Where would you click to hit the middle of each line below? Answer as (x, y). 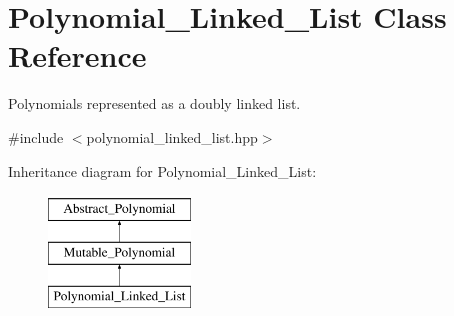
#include (36, 136)
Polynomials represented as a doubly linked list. (154, 103)
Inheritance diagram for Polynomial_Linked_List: (162, 170)
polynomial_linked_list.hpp (172, 136)
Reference (77, 55)
